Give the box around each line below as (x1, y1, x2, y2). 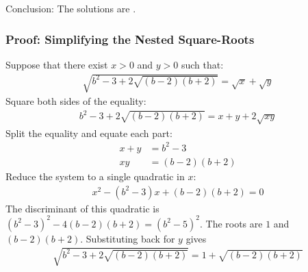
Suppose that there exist (5, 57, 108, 71)
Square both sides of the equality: (5, 93, 146, 108)
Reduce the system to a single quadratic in (5, 169, 185, 184)
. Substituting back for (80, 231, 175, 245)
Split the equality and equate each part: (5, 125, 172, 140)
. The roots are (199, 216, 263, 230)
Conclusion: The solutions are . (5, 1, 136, 15)
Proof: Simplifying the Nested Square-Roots (5, 30, 255, 47)
